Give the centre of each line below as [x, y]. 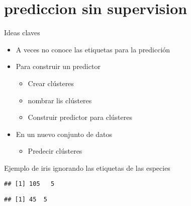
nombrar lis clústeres [60, 100]
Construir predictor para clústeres [80, 117]
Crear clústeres [51, 83]
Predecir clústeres [55, 151]
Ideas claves [22, 32]
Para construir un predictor [58, 66]
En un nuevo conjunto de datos [64, 134]
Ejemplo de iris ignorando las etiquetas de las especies [87, 167]
